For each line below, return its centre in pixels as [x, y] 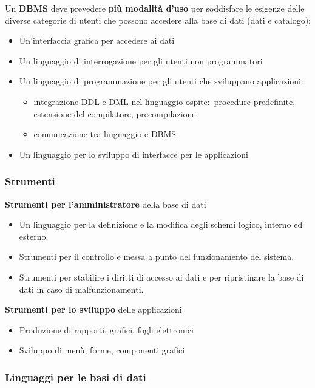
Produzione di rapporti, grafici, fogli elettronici [106, 329]
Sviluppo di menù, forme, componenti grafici [102, 350]
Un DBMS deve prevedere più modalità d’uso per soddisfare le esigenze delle [155, 8]
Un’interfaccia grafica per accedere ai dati [97, 40]
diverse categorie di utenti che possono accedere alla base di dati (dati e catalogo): [158, 20]
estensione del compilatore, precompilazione [115, 113]
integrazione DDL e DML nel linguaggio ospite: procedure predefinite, [164, 101]
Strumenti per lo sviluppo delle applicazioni [93, 309]
